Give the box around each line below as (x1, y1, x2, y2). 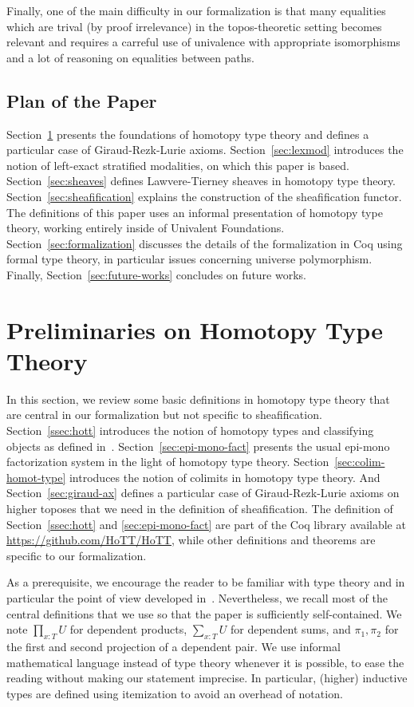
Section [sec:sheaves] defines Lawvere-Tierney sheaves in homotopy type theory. (6, 172, 396, 189)
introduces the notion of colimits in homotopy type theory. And (69, 468, 380, 485)
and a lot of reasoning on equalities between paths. (6, 49, 254, 65)
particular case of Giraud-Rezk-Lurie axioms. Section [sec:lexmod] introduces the (6, 141, 404, 158)
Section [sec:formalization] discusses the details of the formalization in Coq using (6, 235, 403, 251)
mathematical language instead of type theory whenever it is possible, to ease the (6, 654, 404, 670)
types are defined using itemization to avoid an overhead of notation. (6, 685, 343, 701)
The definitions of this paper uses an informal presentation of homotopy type (6, 203, 383, 220)
